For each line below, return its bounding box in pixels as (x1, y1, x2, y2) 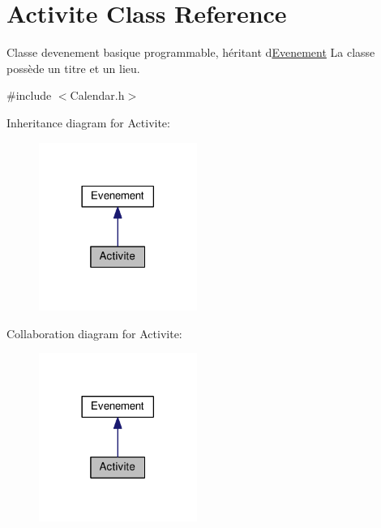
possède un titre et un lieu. (6, 59, 140, 76)
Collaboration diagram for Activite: (6, 324, 182, 341)
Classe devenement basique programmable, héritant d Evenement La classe (6, 44, 375, 61)
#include (6, 87, 52, 104)
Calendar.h (70, 87, 125, 104)
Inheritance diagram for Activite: (6, 114, 170, 131)
